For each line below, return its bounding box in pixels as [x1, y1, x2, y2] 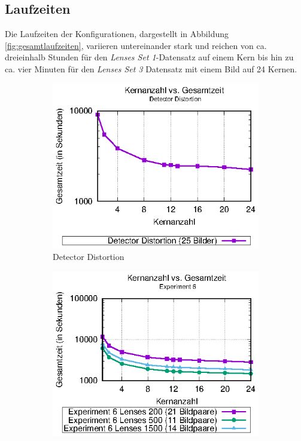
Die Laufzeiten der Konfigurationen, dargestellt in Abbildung [5, 27, 229, 40]
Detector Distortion [53, 250, 124, 263]
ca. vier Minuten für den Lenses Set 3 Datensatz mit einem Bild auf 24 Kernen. [5, 62, 297, 75]
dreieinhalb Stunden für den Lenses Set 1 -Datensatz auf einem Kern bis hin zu [5, 51, 294, 63]
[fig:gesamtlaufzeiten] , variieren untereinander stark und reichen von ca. [5, 39, 267, 51]
